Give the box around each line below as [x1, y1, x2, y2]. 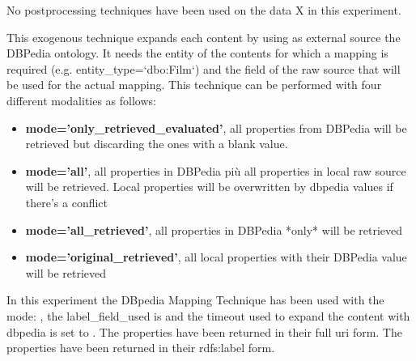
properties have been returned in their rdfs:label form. [6, 339, 275, 356]
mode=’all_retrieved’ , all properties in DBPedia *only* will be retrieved [25, 221, 403, 238]
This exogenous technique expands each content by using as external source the [6, 28, 401, 45]
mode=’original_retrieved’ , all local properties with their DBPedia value [25, 248, 407, 265]
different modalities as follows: [6, 91, 156, 108]
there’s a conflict [25, 193, 108, 210]
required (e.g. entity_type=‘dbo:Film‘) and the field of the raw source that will [6, 60, 401, 77]
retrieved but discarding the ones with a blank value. [25, 135, 288, 152]
